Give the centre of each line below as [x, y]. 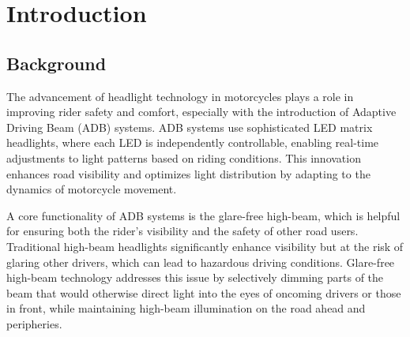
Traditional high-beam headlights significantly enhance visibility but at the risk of [205, 246]
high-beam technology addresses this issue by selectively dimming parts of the [195, 277]
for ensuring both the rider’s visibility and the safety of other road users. [182, 231]
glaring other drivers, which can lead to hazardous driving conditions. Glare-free [201, 262]
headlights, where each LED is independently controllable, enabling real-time [193, 142]
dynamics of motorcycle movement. [92, 189]
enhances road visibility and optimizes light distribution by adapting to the [188, 173]
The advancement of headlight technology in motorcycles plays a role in [180, 96]
